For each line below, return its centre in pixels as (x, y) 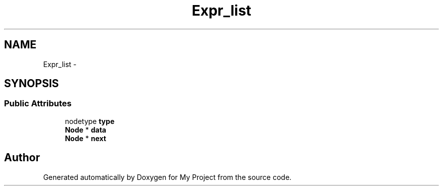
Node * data (85, 130)
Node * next (85, 138)
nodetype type (90, 121)
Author (22, 158)
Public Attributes (38, 104)
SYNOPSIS (32, 84)
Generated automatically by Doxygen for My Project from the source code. (167, 177)
